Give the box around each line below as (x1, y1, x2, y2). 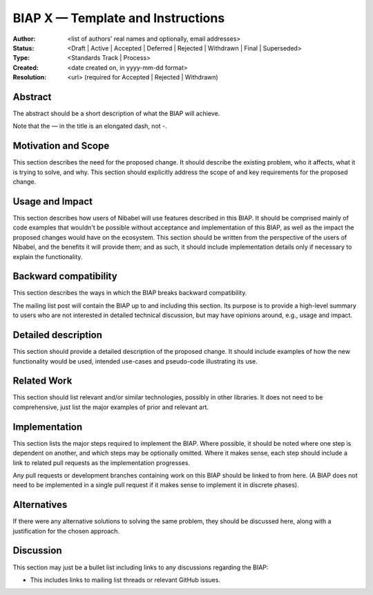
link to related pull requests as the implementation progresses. (12, 458, 190, 466)
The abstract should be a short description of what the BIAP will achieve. (12, 109, 220, 117)
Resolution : (12, 73, 47, 82)
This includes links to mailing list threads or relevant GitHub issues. (30, 576, 221, 584)
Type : (12, 54, 30, 62)
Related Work (12, 375, 73, 387)
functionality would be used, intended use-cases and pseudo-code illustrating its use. (12, 357, 258, 366)
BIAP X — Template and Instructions (12, 10, 225, 26)
